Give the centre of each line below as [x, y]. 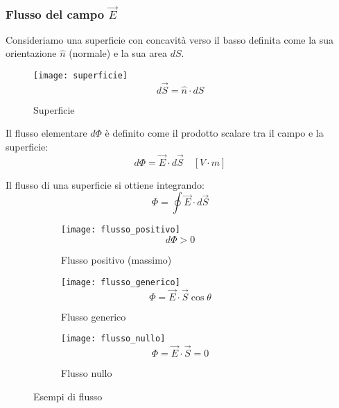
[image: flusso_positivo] [121, 230]
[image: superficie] [81, 76]
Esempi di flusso [68, 396]
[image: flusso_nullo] [113, 339]
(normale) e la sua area [118, 53]
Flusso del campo [55, 14]
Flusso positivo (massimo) [116, 260]
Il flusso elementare [46, 133]
